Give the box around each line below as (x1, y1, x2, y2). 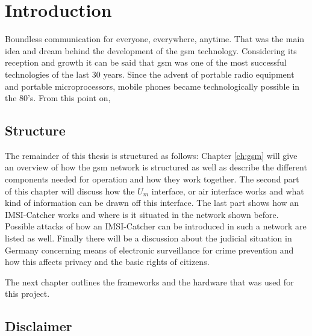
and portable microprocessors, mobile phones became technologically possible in (5, 79, 300, 92)
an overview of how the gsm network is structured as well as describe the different (5, 161, 307, 173)
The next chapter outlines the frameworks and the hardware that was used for (5, 275, 294, 288)
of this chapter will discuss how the (5, 184, 135, 197)
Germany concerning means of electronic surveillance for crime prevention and (5, 243, 294, 256)
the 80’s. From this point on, (5, 92, 111, 104)
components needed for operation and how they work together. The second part (5, 173, 299, 185)
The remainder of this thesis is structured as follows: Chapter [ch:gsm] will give (5, 149, 298, 161)
